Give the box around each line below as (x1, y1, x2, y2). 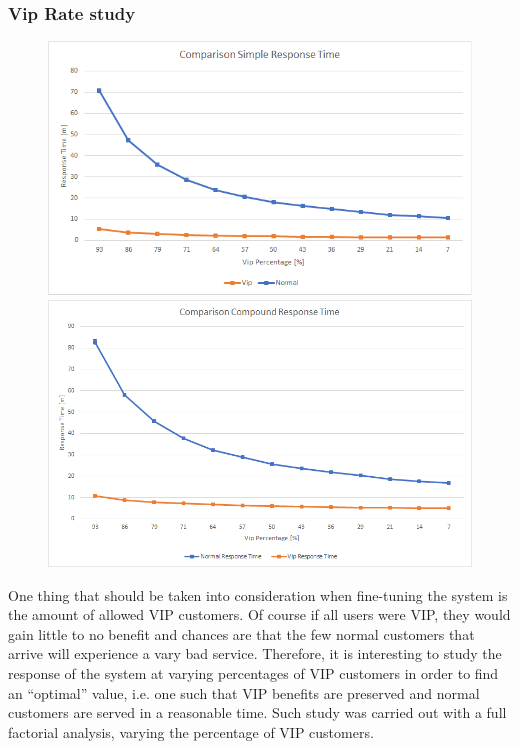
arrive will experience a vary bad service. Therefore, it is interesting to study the (8, 643, 502, 664)
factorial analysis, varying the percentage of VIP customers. (8, 721, 374, 742)
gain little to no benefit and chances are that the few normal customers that (8, 623, 475, 644)
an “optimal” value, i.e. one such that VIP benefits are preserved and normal (8, 682, 480, 703)
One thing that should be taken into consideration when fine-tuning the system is (8, 584, 508, 605)
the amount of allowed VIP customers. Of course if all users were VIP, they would (8, 604, 511, 625)
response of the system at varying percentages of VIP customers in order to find (8, 662, 499, 683)
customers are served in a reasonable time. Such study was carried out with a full (8, 702, 507, 723)
